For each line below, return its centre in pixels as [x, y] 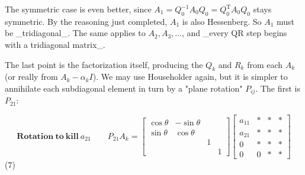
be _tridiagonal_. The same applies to [75, 33]
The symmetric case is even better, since [78, 9]
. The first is [278, 88]
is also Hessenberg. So [222, 21]
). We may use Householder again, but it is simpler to [190, 77]
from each [265, 64]
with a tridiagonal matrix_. [55, 44]
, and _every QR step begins [235, 33]
